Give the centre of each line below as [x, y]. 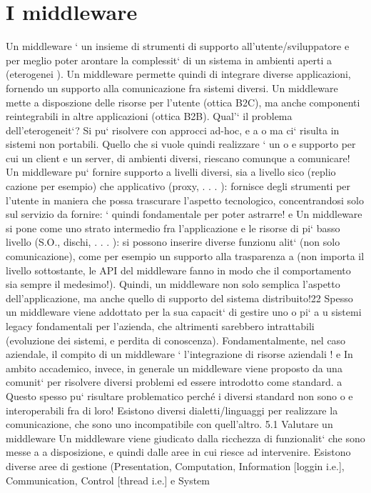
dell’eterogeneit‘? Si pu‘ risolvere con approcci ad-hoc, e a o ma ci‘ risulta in [173, 130]
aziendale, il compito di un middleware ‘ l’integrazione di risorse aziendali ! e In [179, 354]
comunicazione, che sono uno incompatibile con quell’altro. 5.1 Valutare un [169, 424]
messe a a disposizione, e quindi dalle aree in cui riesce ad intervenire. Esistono [178, 452]
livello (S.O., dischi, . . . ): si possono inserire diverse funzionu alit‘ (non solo [173, 242]
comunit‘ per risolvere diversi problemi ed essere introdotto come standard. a [174, 382]
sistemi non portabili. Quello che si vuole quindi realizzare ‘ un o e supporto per [181, 144]
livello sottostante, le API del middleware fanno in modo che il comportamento [178, 270]
